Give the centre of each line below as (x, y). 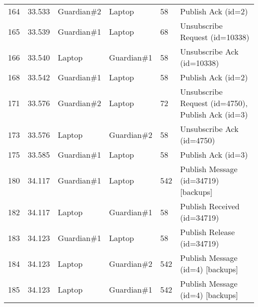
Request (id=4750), (214, 103)
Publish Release (208, 232)
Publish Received (210, 206)
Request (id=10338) (215, 37)
